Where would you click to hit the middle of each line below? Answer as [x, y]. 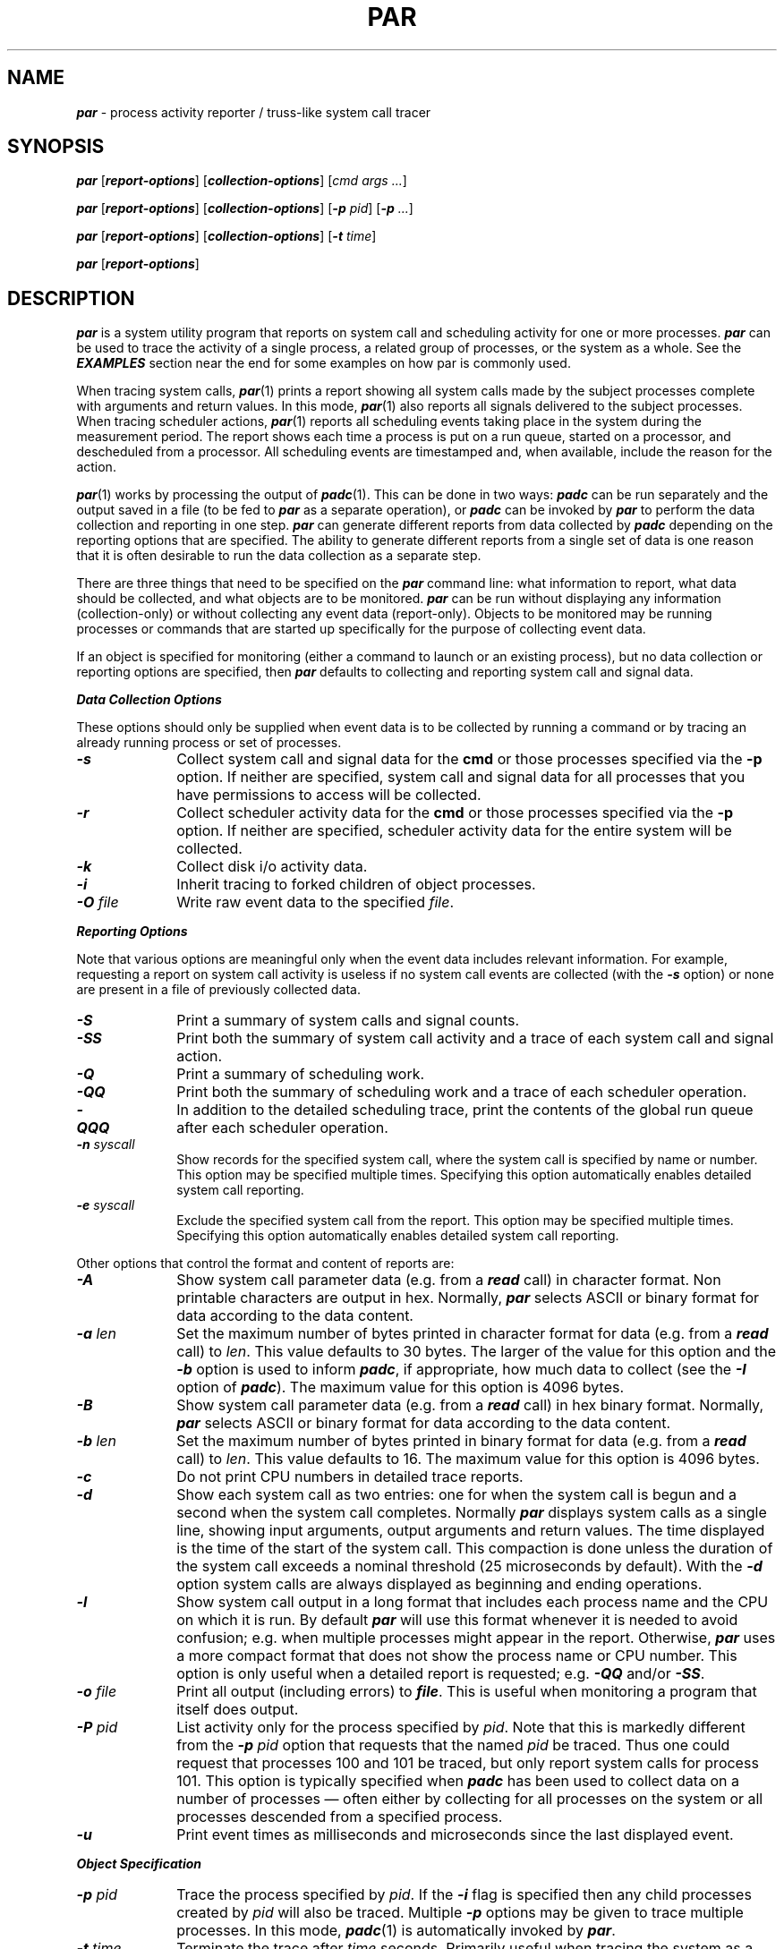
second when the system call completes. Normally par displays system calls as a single [472, 1513]
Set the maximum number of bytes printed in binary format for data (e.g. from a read [461, 1441]
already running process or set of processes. [209, 743]
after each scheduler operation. [282, 1128]
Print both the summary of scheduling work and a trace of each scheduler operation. [462, 1092]
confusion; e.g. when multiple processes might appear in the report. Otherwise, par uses [476, 1638]
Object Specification [139, 1864]
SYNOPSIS [56, 147]
